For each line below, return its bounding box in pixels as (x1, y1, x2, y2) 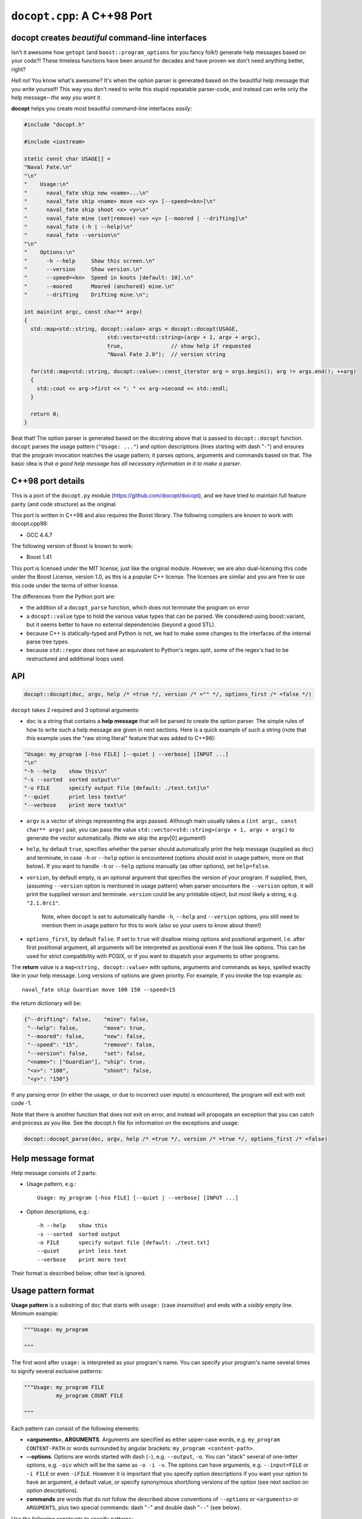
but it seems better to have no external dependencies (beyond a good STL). (26, 621, 216, 628)
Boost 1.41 (26, 554, 52, 561)
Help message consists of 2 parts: (11, 1169, 97, 1176)
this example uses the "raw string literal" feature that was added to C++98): (26, 734, 216, 741)
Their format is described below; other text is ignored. (11, 1270, 146, 1277)
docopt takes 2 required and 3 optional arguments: (11, 706, 139, 713)
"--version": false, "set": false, (27, 1050, 146, 1057)
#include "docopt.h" (24, 122, 85, 128)
